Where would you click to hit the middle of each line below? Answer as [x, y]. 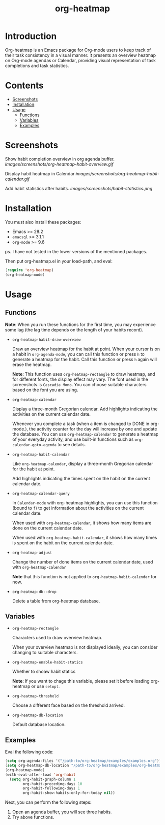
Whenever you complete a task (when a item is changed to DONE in [81, 424]
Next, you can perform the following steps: [48, 802]
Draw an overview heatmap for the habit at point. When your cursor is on [86, 349]
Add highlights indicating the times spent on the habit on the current [81, 478]
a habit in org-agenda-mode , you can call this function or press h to [78, 354]
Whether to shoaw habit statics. [44, 672]
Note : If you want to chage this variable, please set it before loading [81, 681]
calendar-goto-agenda [34, 445]
